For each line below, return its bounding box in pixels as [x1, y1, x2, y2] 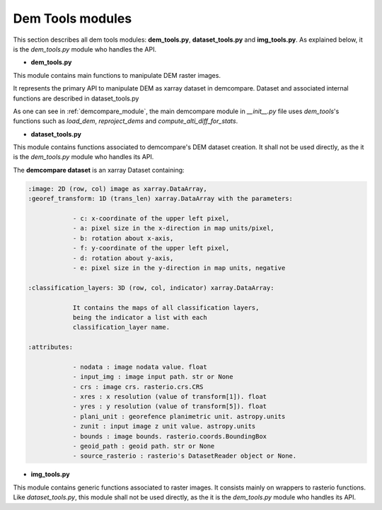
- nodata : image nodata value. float [72, 363, 208, 371]
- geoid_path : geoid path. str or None [72, 442, 215, 450]
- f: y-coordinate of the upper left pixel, [72, 244, 230, 253]
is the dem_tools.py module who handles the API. [13, 45, 157, 53]
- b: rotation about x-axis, [72, 234, 174, 242]
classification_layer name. [72, 323, 170, 332]
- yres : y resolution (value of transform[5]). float [72, 402, 267, 410]
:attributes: [28, 343, 74, 352]
